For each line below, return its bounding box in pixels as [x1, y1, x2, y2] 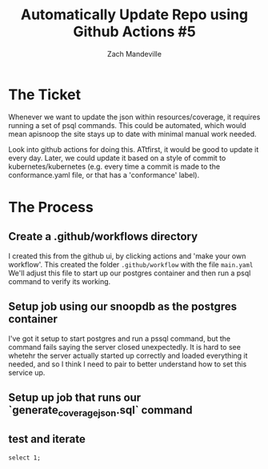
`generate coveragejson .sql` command [8, 403, 193, 419]
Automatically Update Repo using [20, 6, 249, 24]
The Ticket [8, 86, 82, 103]
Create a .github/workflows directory [8, 230, 198, 243]
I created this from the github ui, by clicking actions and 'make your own [8, 251, 246, 261]
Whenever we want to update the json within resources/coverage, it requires [8, 112, 261, 122]
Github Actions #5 [73, 22, 196, 41]
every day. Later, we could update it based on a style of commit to [8, 153, 226, 162]
